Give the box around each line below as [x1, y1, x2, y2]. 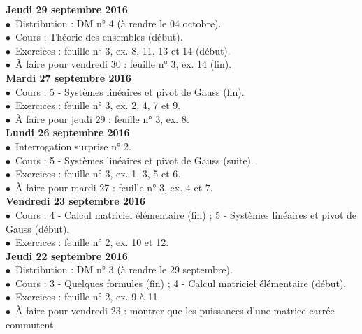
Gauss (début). [6, 221, 70, 235]
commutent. [6, 317, 57, 331]
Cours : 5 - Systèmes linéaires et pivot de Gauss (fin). [15, 84, 245, 99]
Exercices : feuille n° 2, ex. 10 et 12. [15, 235, 169, 249]
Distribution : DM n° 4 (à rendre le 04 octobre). [15, 15, 222, 30]
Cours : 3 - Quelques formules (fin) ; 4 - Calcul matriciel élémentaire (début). [15, 275, 347, 290]
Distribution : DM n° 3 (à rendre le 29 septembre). [15, 262, 233, 277]
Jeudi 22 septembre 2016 [6, 248, 128, 263]
